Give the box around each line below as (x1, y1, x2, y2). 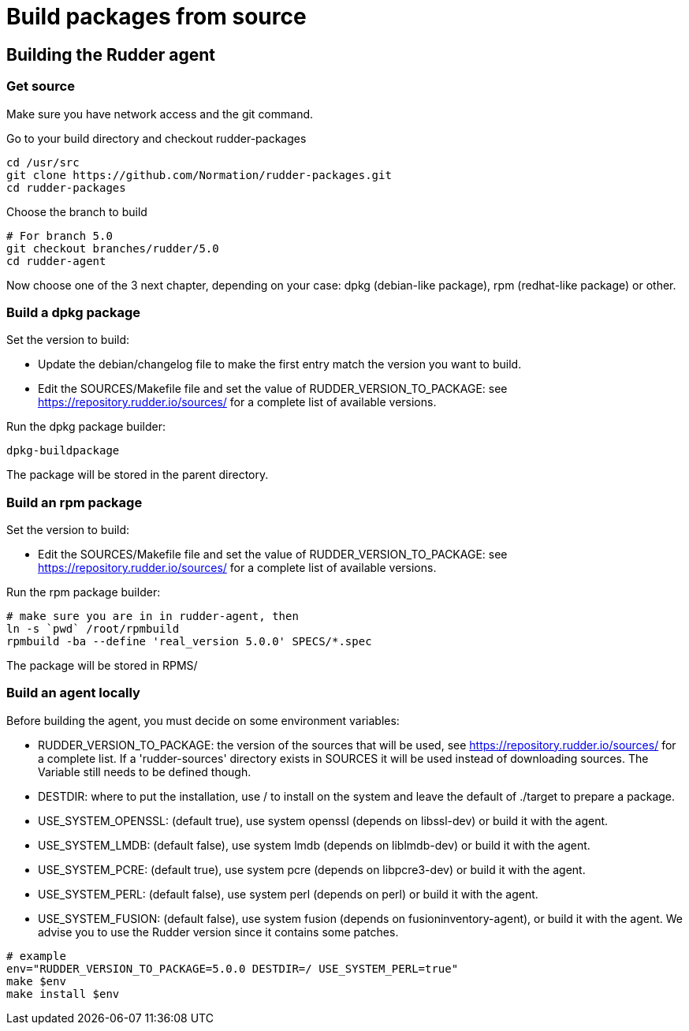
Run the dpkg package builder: (6, 420, 166, 434)
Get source (6, 78, 75, 95)
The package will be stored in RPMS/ (6, 659, 198, 673)
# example (6, 949, 66, 962)
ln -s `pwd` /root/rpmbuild (6, 622, 180, 636)
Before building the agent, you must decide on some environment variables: (6, 713, 400, 727)
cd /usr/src (6, 155, 80, 169)
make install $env (6, 987, 120, 1000)
